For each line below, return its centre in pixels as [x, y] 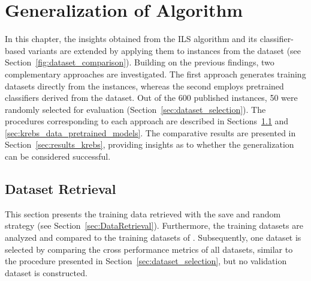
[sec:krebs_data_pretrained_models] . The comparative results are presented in [150, 132]
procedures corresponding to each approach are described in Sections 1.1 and [147, 121]
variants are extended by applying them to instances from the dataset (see [164, 50]
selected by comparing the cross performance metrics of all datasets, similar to [149, 249]
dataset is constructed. [46, 272]
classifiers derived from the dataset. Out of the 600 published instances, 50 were [151, 98]
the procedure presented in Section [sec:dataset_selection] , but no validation [146, 261]
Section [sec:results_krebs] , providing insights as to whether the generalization [150, 144]
